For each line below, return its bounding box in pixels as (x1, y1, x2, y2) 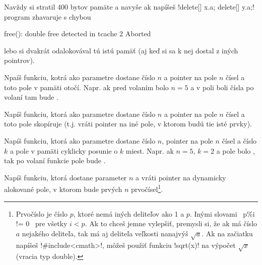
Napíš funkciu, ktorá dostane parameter (4, 172, 127, 182)
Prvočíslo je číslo (16, 208, 68, 219)
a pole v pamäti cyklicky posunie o (10, 145, 118, 156)
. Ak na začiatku (202, 228, 253, 238)
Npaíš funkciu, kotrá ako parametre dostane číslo (4, 72, 155, 82)
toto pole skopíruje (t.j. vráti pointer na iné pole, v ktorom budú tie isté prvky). (4, 118, 252, 129)
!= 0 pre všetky (16, 218, 68, 229)
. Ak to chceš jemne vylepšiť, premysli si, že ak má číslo (85, 218, 257, 229)
